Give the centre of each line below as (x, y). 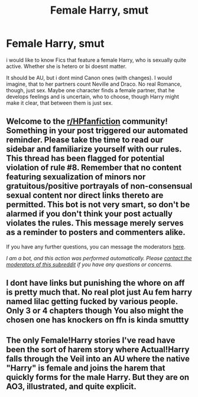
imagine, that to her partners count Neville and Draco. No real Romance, (94, 84)
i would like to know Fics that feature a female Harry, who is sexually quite (96, 60)
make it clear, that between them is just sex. (60, 103)
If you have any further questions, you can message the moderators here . (96, 247)
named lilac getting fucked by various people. (92, 301)
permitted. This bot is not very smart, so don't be (98, 205)
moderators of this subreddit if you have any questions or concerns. (89, 264)
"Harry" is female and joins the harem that (86, 368)
